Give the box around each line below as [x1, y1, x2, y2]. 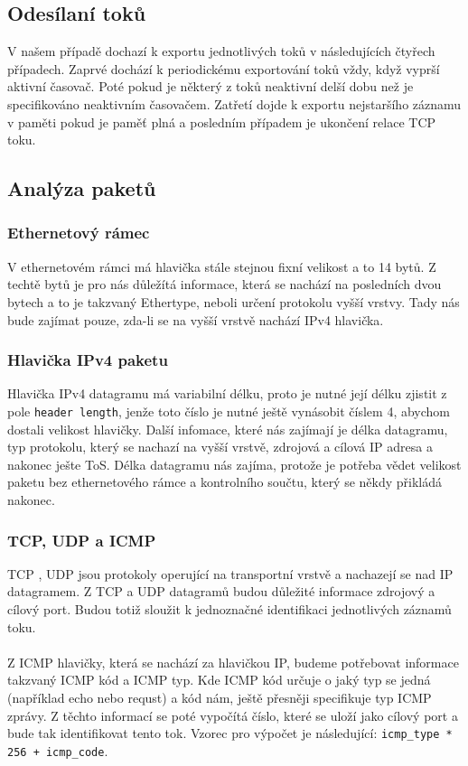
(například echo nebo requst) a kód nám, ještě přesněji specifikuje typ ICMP [7, 687, 432, 706]
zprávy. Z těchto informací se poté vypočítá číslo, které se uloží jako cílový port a [7, 705, 458, 724]
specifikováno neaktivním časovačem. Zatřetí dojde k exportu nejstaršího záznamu [7, 94, 462, 113]
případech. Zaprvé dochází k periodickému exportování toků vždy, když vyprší [7, 59, 440, 78]
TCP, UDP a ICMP [7, 528, 156, 551]
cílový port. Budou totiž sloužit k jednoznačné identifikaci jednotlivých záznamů [7, 599, 452, 618]
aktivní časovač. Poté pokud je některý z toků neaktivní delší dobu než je [7, 77, 414, 96]
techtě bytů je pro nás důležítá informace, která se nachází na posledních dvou [7, 275, 442, 294]
